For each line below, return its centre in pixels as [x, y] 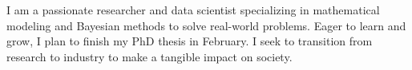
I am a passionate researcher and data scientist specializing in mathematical [193, 10]
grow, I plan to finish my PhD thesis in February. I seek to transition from [190, 41]
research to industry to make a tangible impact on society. [149, 56]
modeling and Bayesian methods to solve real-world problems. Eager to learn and [206, 25]
